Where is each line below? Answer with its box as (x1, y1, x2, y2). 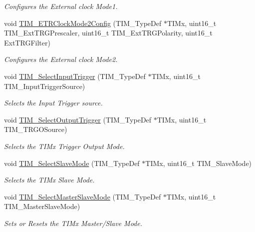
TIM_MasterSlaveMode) (4, 201, 80, 211)
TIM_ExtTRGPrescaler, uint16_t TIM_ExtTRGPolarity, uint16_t (4, 27, 213, 38)
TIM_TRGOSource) (4, 124, 67, 134)
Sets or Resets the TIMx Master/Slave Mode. (4, 217, 142, 228)
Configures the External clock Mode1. (4, 1, 118, 11)
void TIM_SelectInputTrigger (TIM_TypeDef (4, 70, 146, 81)
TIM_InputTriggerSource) (4, 80, 85, 91)
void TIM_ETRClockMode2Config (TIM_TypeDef (4, 17, 162, 28)
